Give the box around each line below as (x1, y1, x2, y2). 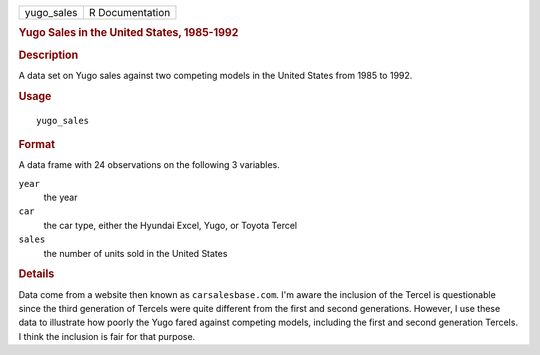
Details (18, 267, 55, 281)
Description (18, 48, 79, 62)
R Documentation (88, 6, 171, 19)
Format (18, 137, 55, 151)
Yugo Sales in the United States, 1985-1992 (18, 26, 239, 40)
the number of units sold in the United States (43, 247, 228, 259)
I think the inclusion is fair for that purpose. (18, 330, 196, 342)
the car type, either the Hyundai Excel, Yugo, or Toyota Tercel (43, 219, 298, 231)
